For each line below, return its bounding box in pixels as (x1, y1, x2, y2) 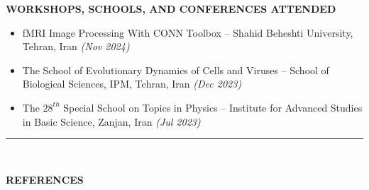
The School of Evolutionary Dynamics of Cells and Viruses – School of (22, 62, 329, 77)
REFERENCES (6, 172, 84, 186)
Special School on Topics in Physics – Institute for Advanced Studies (63, 100, 363, 114)
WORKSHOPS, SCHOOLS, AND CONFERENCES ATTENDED (6, 1, 336, 16)
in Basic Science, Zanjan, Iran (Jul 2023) (22, 114, 201, 129)
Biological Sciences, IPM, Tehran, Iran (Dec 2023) (22, 76, 242, 91)
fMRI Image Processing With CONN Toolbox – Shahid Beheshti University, (22, 25, 353, 40)
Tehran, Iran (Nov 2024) (22, 39, 130, 54)
